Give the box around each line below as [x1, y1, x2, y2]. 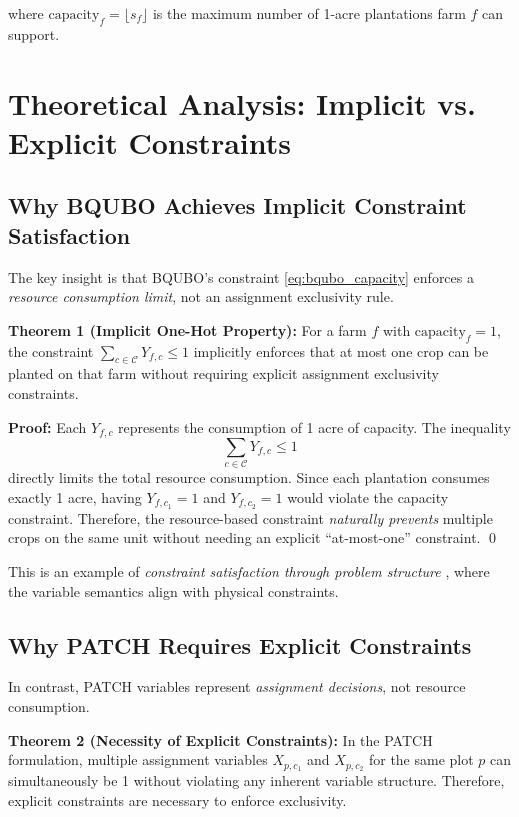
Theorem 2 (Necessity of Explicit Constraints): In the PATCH [8, 729, 433, 750]
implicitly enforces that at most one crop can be [193, 340, 489, 361]
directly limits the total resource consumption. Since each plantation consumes [8, 467, 490, 488]
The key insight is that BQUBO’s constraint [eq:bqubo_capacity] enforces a [8, 266, 474, 287]
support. [8, 23, 60, 44]
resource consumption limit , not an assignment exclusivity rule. [8, 286, 394, 307]
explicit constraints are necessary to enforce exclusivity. [8, 789, 347, 810]
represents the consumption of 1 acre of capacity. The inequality [118, 416, 511, 437]
